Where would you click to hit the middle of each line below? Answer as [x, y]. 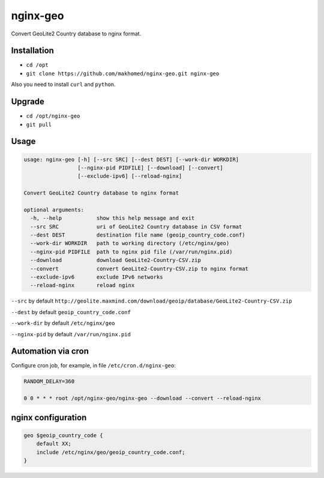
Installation [32, 51]
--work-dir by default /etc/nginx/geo [63, 323]
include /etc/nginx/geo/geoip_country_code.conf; [111, 452]
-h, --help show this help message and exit [112, 218]
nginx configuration [49, 417]
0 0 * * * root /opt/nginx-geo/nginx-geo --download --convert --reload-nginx [142, 398]
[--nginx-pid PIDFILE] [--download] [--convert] [150, 168]
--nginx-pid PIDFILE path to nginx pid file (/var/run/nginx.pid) [131, 252]
